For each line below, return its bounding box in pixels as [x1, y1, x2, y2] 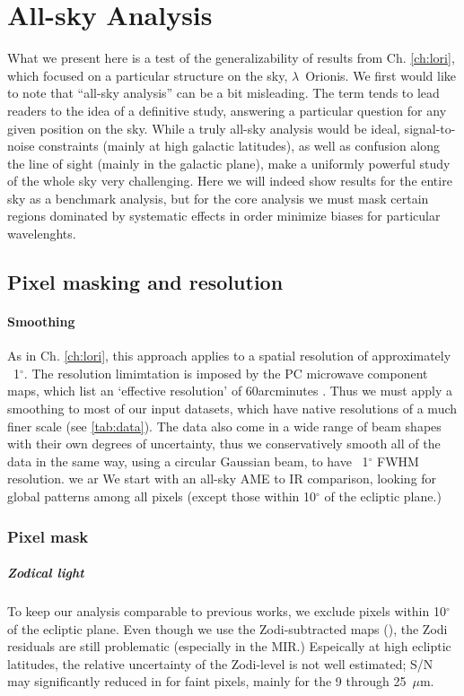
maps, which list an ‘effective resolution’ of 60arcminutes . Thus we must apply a [7, 381, 452, 400]
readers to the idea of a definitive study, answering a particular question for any [7, 100, 447, 119]
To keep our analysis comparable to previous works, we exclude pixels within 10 [7, 601, 446, 620]
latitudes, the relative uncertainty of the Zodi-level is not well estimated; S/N [7, 654, 433, 673]
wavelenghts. [7, 224, 76, 243]
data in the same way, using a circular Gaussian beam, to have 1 [7, 451, 369, 470]
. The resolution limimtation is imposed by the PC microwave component [23, 363, 428, 382]
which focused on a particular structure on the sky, [7, 65, 288, 84]
